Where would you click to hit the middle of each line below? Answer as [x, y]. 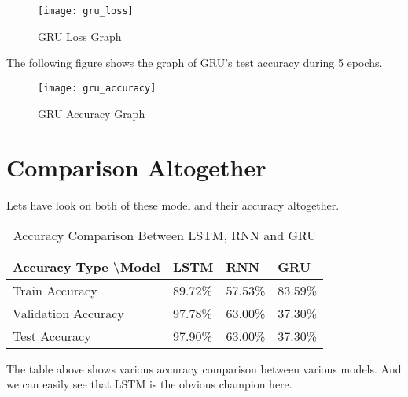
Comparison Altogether [136, 167]
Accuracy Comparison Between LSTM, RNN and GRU [165, 235]
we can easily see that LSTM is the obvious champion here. [149, 384]
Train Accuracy [55, 290]
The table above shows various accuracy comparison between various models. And [204, 368]
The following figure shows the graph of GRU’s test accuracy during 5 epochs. [195, 63]
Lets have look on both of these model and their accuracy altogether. [173, 205]
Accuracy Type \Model [86, 266]
